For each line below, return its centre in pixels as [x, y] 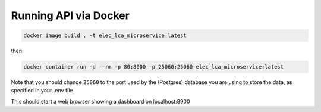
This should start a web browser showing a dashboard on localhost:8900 [100, 101]
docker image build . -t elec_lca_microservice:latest [105, 35]
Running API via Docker [70, 15]
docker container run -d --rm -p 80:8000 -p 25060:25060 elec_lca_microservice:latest [154, 67]
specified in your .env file [42, 91]
